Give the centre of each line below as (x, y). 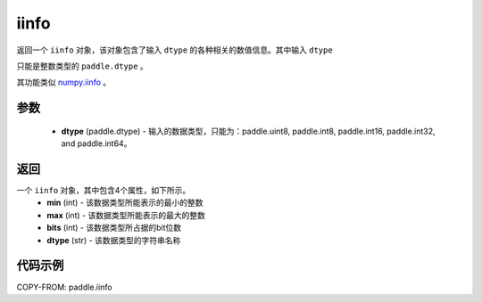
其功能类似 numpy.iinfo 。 (64, 82)
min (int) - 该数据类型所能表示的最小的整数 (125, 203)
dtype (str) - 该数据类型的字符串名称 (114, 240)
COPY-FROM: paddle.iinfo (64, 287)
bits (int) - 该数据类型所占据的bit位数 (114, 228)
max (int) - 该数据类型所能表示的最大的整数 (126, 215)
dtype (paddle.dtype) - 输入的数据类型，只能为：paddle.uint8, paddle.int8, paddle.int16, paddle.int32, (249, 131)
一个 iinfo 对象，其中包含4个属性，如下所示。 (104, 191)
